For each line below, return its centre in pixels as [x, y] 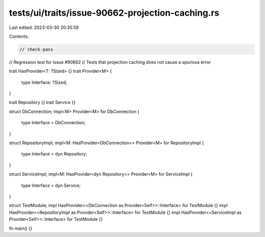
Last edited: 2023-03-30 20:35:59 [44, 27]
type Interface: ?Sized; [44, 82]
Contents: [19, 36]
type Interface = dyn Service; [51, 185]
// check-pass [36, 49]
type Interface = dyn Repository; [54, 154]
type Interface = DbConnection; [53, 123]
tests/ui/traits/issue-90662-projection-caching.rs [114, 13]
